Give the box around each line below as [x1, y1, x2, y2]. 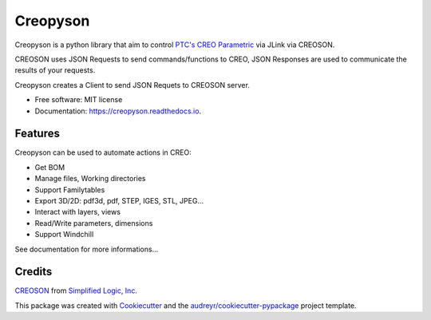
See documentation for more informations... [14, 244, 159, 254]
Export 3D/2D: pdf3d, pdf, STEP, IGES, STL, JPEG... [34, 196, 204, 205]
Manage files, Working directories [34, 174, 146, 184]
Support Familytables [34, 184, 105, 195]
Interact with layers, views [34, 207, 121, 217]
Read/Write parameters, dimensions [34, 218, 153, 227]
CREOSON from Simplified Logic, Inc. [14, 286, 137, 295]
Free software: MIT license [34, 95, 123, 105]
